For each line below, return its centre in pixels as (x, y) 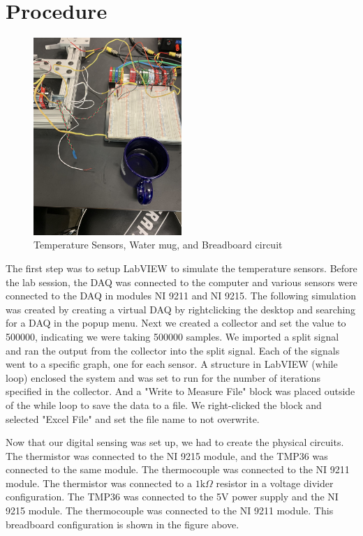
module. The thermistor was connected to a (99, 483)
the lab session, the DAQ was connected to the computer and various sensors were (181, 282)
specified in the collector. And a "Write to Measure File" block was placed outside (180, 391)
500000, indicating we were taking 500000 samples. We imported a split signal (172, 336)
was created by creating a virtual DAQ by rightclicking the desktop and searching (181, 309)
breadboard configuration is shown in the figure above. (123, 524)
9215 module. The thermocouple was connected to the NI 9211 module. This (170, 511)
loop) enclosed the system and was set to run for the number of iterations (163, 377)
